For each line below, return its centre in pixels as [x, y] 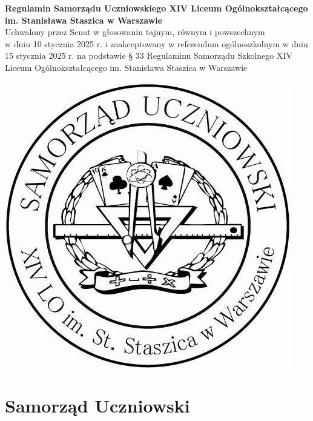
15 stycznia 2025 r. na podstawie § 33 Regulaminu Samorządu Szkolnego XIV [149, 55]
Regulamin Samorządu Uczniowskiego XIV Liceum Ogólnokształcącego [156, 8]
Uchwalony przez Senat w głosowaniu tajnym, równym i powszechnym [135, 32]
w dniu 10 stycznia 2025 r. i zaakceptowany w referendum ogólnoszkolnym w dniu [156, 43]
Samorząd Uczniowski [97, 406]
